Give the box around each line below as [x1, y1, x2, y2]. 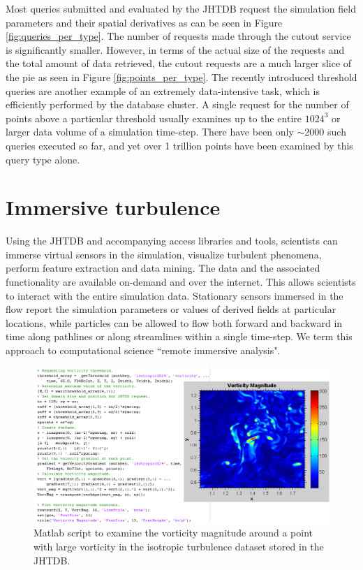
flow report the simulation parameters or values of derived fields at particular [6, 302, 336, 316]
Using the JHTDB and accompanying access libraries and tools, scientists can [6, 233, 338, 248]
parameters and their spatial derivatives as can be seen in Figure [6, 15, 283, 29]
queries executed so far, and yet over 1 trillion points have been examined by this [6, 138, 353, 152]
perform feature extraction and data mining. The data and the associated [6, 261, 320, 275]
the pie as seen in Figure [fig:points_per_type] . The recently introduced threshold [6, 69, 357, 84]
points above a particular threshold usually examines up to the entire [6, 110, 302, 125]
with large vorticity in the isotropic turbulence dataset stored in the [34, 539, 324, 553]
